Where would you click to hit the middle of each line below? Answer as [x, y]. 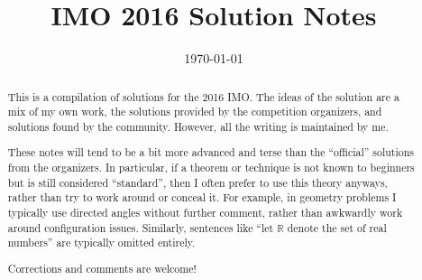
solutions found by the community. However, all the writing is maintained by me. [198, 126]
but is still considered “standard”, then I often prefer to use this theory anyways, [197, 182]
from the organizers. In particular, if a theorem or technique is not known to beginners [211, 168]
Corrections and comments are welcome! [102, 268]
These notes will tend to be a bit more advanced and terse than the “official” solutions [211, 152]
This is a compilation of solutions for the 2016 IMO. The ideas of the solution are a [203, 96]
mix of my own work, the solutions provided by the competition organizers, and [195, 112]
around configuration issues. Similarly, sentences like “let [141, 227]
